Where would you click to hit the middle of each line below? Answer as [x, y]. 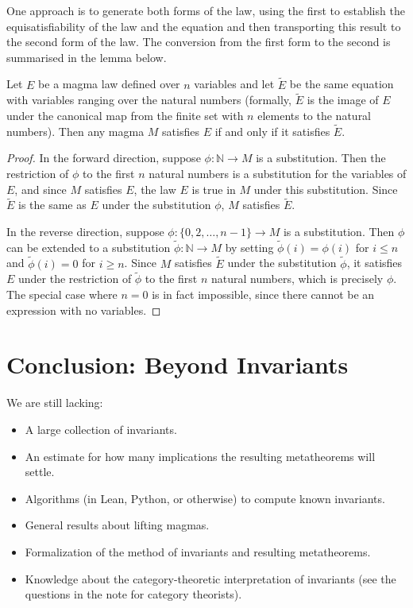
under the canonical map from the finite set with [125, 115]
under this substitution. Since [326, 189]
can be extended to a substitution [89, 247]
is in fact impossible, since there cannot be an [263, 294]
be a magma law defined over [109, 84]
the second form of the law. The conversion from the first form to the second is [199, 42]
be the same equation [342, 84]
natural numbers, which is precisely [297, 279]
